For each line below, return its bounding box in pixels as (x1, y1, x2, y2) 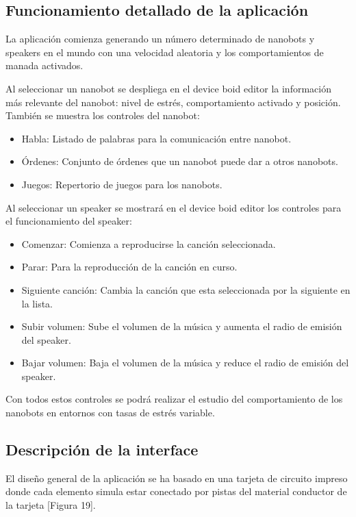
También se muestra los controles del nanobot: (5, 108, 200, 123)
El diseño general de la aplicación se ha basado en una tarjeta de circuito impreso (5, 470, 348, 485)
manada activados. (5, 58, 84, 73)
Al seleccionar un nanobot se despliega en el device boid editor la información (5, 81, 331, 95)
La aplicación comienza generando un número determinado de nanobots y (5, 31, 315, 46)
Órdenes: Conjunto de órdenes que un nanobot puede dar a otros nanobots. (21, 154, 338, 168)
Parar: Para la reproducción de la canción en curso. (21, 260, 238, 274)
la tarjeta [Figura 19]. (5, 498, 96, 512)
